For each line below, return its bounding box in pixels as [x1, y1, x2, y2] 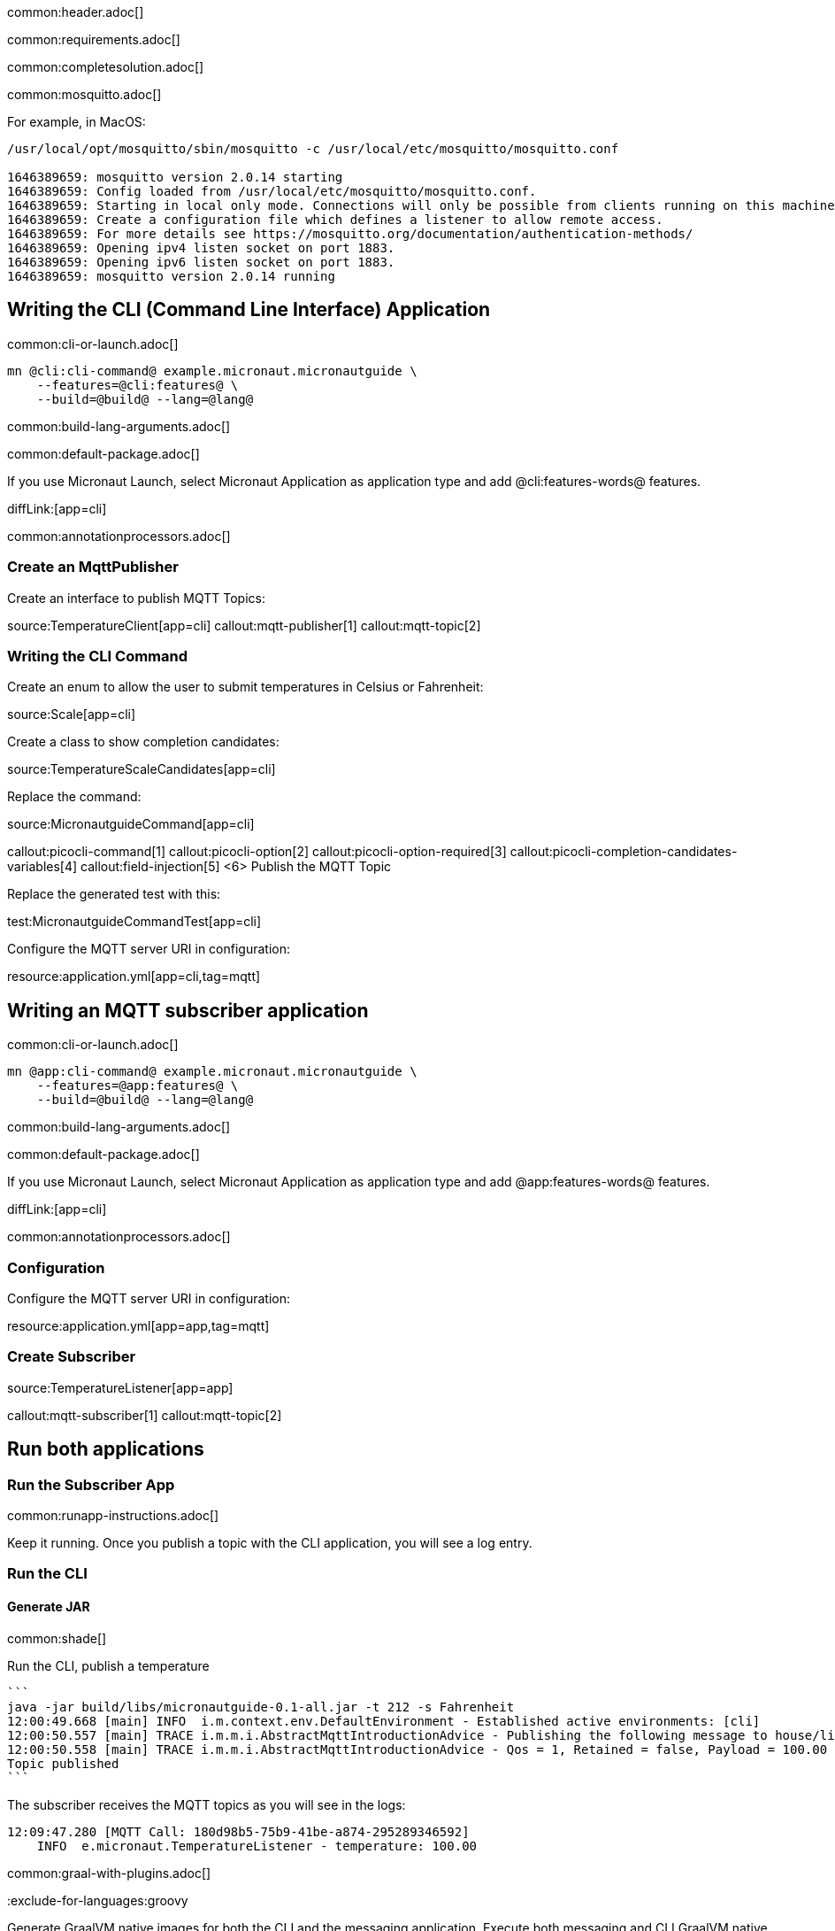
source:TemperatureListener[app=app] [7, 1379, 234, 1395]
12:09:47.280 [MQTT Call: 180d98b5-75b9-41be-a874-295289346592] [7, 1824, 470, 1839]
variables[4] [7, 859, 78, 875]
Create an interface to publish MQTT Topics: [7, 590, 265, 606]
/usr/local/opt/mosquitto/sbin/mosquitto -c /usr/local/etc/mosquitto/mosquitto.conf [7, 142, 619, 156]
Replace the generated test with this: [7, 886, 221, 902]
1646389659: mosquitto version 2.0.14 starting [7, 170, 343, 184]
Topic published [7, 1756, 119, 1771]
